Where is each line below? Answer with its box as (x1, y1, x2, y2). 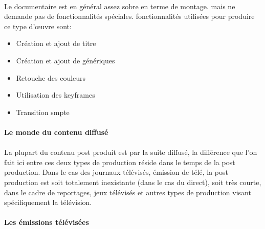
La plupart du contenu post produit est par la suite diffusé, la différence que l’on (4, 147, 257, 157)
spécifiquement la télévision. (4, 197, 92, 208)
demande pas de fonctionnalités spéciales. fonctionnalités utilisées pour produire (4, 11, 255, 21)
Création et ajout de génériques (16, 55, 115, 65)
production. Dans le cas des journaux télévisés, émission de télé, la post (4, 167, 228, 177)
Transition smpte (16, 106, 70, 117)
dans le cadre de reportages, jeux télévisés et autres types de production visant (4, 187, 251, 197)
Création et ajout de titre (16, 38, 96, 49)
